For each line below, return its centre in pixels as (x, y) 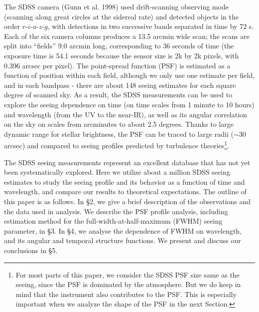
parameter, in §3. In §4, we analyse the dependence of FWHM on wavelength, (123, 230)
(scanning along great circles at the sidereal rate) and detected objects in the (121, 16)
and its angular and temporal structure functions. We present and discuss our (123, 240)
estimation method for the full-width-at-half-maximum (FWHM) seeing (113, 221)
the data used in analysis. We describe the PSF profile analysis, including (116, 211)
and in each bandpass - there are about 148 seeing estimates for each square (120, 85)
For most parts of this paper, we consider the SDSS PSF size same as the (128, 274)
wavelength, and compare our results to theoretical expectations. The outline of (125, 191)
